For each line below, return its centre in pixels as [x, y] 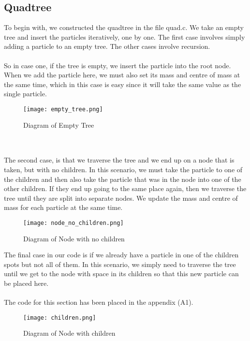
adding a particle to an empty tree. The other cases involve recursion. [107, 46]
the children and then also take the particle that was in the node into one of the [123, 179]
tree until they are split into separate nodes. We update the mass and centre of [121, 198]
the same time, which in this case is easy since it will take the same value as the [123, 84]
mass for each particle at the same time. [63, 207]
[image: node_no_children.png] [74, 223]
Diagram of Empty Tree [59, 125]
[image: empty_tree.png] [63, 109]
